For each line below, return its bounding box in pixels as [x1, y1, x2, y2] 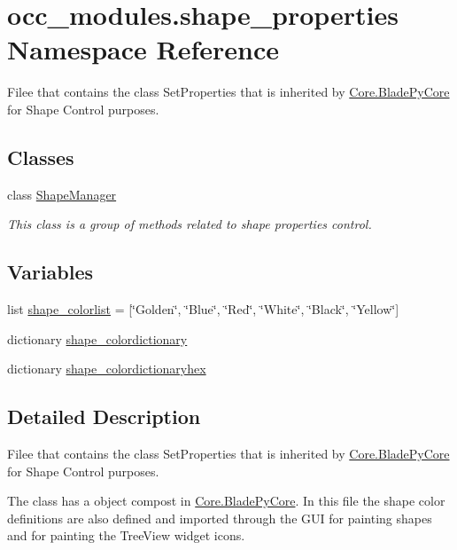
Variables [7, 258, 94, 286]
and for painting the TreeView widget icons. [7, 526, 245, 545]
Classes [7, 143, 74, 170]
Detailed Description [7, 403, 201, 430]
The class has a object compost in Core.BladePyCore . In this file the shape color [7, 491, 445, 510]
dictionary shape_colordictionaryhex [7, 359, 206, 378]
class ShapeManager [7, 185, 117, 203]
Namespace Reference [7, 31, 279, 67]
